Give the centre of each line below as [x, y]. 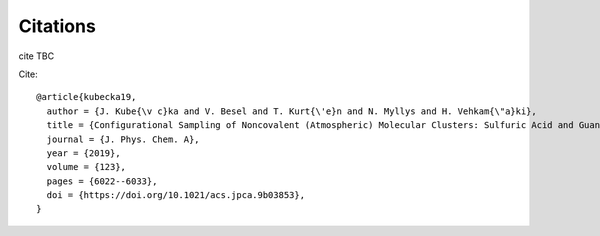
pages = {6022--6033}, [102, 181]
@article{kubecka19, [86, 97]
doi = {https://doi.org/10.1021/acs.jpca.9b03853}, [175, 195]
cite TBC [36, 56]
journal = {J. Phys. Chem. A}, [123, 139]
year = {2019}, [83, 153]
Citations [57, 26]
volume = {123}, [86, 167]
